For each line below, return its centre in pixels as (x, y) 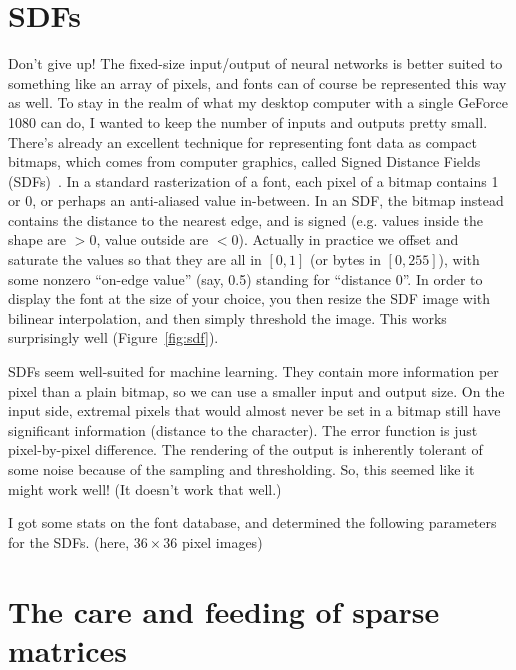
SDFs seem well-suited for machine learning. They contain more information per (253, 371)
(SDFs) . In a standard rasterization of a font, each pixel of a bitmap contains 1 (253, 180)
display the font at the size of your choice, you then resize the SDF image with (249, 298)
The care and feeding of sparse (224, 610)
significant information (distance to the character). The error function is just (243, 429)
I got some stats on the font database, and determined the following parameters (252, 522)
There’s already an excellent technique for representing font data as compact (243, 141)
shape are (37, 239)
